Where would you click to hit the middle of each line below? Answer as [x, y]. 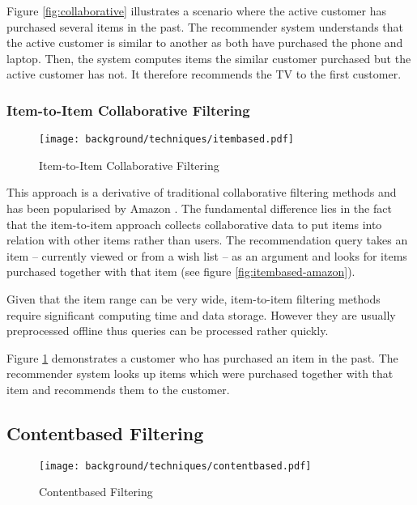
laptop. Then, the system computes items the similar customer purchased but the [209, 58]
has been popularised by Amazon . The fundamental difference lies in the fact [199, 208]
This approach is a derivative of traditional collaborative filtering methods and [202, 192]
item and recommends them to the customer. [118, 389]
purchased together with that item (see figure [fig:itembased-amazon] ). [181, 272]
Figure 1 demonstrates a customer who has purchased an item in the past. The [202, 357]
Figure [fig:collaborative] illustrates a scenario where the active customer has [197, 11]
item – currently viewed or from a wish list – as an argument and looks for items [207, 255]
